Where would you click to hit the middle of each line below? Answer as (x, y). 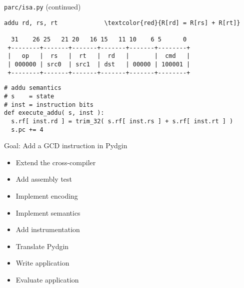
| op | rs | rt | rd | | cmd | (99, 56)
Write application (42, 263)
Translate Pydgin (42, 246)
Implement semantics (48, 212)
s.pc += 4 (27, 130)
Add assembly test (44, 179)
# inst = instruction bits (49, 105)
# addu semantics (33, 88)
